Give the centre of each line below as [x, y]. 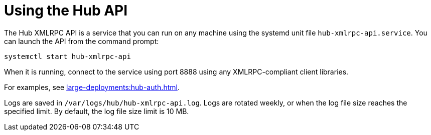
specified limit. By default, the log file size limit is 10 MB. [97, 111]
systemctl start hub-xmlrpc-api [67, 56]
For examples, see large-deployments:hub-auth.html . [92, 87]
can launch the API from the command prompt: [82, 41]
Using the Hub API [66, 10]
